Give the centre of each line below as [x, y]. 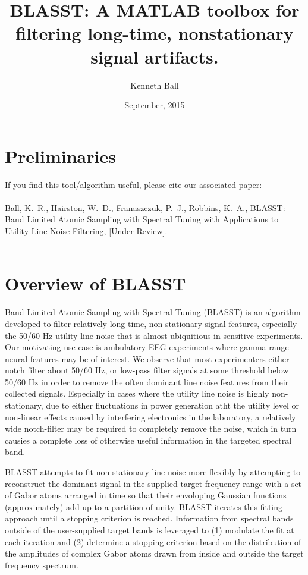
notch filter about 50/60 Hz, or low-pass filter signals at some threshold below [147, 370]
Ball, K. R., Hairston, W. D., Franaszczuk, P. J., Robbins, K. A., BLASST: [145, 207]
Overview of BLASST [95, 283]
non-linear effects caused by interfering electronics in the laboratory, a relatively [150, 417]
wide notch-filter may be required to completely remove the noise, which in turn [151, 428]
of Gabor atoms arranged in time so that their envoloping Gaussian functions [146, 495]
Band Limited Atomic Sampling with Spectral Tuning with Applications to [142, 219]
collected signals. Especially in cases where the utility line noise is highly [137, 393]
